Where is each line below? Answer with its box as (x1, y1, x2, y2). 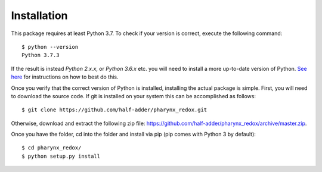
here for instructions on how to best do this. (11, 73, 119, 80)
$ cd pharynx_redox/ (21, 145, 82, 151)
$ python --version (21, 43, 79, 50)
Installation (11, 9, 68, 22)
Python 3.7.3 (21, 52, 60, 59)
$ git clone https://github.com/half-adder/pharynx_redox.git (21, 107, 208, 113)
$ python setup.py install (21, 152, 101, 160)
